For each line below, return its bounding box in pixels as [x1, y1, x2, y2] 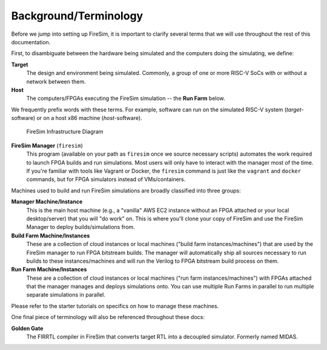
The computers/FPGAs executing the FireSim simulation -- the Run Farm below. [26, 94, 225, 102]
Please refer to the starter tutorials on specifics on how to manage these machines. [11, 302, 219, 309]
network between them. [26, 78, 86, 85]
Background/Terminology [11, 9, 144, 22]
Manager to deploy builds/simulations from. [26, 223, 136, 231]
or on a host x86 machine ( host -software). [36, 114, 142, 122]
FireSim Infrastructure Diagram [26, 128, 104, 136]
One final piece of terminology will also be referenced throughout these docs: [11, 314, 205, 321]
